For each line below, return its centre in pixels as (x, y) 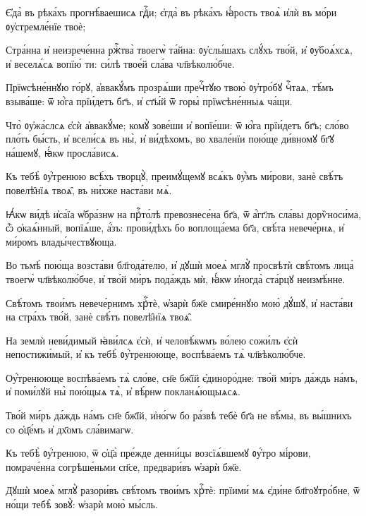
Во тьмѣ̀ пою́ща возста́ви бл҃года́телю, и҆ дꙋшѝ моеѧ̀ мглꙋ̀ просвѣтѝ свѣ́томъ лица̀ (180, 265)
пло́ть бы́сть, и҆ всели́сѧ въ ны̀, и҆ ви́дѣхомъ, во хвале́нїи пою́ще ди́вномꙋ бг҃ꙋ (170, 139)
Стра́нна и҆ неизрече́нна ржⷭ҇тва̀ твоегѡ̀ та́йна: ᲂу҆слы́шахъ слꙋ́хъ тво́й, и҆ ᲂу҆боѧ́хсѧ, (179, 50)
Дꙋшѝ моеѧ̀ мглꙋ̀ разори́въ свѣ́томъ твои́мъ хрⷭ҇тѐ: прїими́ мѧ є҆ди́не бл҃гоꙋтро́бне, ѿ (183, 490)
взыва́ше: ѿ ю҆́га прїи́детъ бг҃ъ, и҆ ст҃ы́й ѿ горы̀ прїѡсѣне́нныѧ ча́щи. (149, 101)
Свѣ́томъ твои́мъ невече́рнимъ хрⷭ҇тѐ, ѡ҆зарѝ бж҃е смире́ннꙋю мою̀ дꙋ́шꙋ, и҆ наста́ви (179, 302)
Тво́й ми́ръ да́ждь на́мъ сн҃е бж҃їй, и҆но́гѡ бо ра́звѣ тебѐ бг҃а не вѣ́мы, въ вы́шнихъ (179, 415)
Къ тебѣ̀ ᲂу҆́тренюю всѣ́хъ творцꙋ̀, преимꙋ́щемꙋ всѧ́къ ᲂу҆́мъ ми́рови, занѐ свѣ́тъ (175, 176)
